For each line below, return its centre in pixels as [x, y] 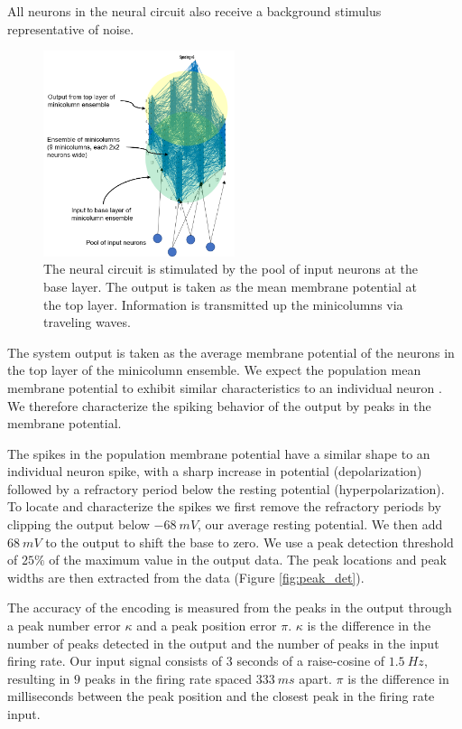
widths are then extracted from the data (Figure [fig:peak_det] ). [186, 577]
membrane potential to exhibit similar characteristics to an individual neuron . [225, 387]
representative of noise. [71, 28]
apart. [315, 678]
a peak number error [64, 626]
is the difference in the [369, 626]
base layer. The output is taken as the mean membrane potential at [231, 286]
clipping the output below [79, 524]
